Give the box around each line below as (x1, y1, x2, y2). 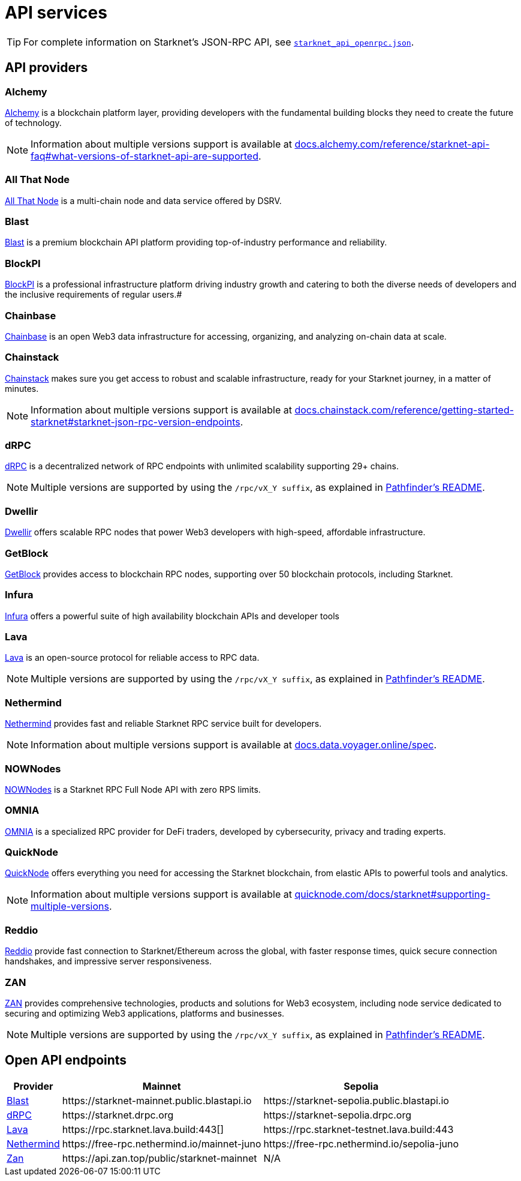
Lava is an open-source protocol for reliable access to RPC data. (5, 652, 260, 663)
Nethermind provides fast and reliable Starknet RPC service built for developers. (5, 718, 322, 729)
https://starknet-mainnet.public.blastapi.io (62, 1094, 252, 1107)
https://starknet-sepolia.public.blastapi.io (263, 1094, 449, 1107)
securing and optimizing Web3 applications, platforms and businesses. (5, 1008, 285, 1018)
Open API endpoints (5, 1053, 127, 1068)
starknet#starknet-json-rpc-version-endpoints (31, 415, 240, 428)
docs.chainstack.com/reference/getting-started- (294, 403, 514, 416)
